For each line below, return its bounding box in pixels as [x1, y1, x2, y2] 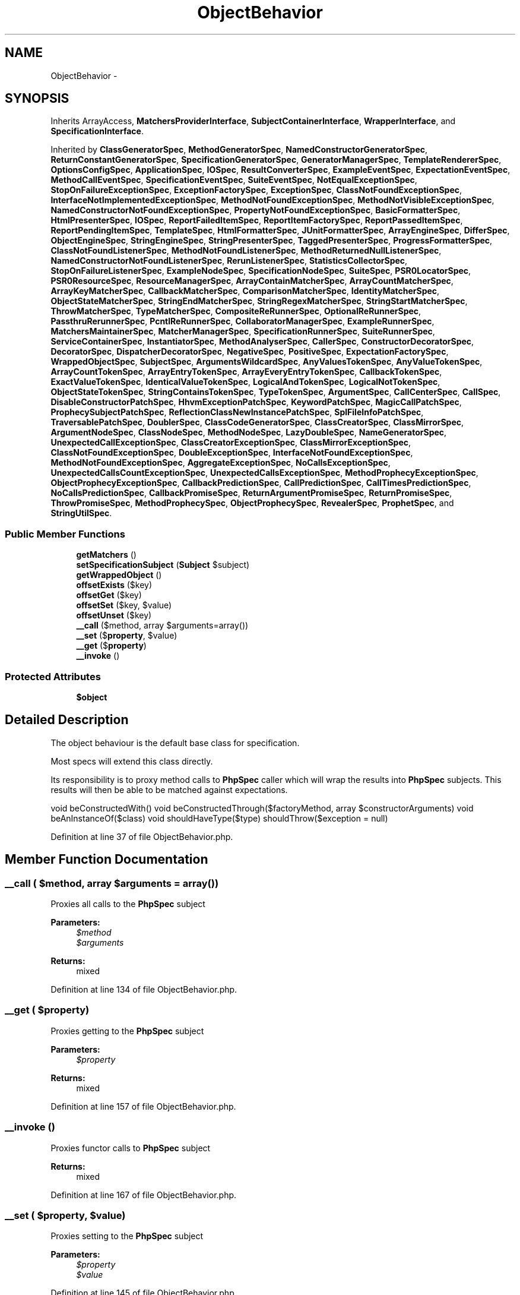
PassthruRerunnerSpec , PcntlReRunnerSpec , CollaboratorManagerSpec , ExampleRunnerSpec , [50, 316, 435, 327]
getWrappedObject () [76, 570, 162, 580]
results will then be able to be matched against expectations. [50, 784, 288, 795]
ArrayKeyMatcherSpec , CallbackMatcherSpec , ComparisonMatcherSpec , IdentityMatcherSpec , [50, 286, 440, 296]
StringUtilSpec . [50, 508, 112, 519]
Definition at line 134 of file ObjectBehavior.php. [50, 984, 237, 994]
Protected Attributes [5, 670, 101, 683]
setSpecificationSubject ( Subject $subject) [76, 560, 250, 570]
